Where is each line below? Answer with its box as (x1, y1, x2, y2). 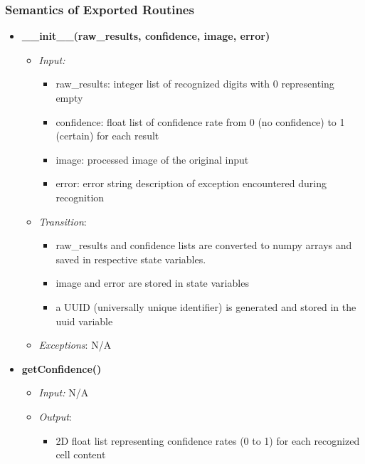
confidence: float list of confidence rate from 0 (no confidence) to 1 (55, 114, 345, 129)
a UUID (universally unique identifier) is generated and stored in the (55, 299, 356, 314)
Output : (38, 408, 72, 423)
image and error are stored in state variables (55, 275, 249, 290)
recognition (55, 189, 105, 204)
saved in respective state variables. (55, 251, 206, 266)
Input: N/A (38, 385, 89, 400)
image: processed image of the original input (55, 152, 249, 167)
